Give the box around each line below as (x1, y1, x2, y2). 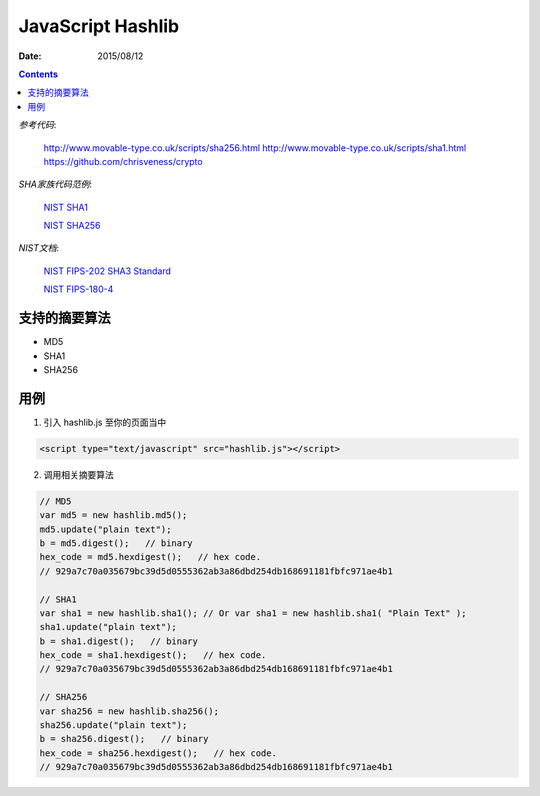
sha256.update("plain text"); (39, 720, 188, 731)
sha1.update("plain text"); (39, 621, 177, 633)
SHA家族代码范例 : (18, 178, 93, 190)
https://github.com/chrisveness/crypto (43, 155, 204, 167)
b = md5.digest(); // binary (39, 537, 194, 549)
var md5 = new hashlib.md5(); (39, 510, 188, 521)
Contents (18, 68, 59, 80)
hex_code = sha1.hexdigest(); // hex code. (39, 650, 267, 661)
